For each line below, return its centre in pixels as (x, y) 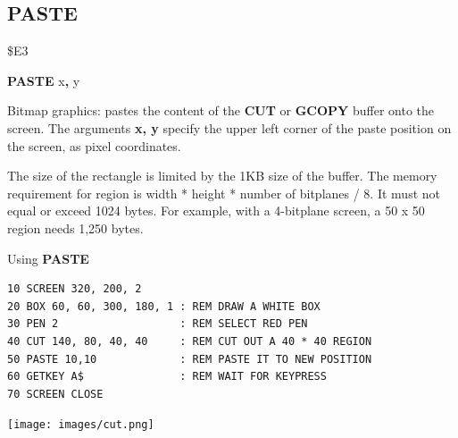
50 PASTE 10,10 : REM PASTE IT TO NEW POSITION (190, 359)
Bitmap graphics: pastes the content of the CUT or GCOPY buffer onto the (221, 110)
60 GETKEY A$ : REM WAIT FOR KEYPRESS (167, 377)
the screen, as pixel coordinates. (94, 145)
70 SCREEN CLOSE (55, 394)
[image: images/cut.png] (81, 425)
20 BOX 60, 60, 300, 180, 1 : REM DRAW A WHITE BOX (164, 306)
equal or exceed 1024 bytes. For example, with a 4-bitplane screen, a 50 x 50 (216, 211)
